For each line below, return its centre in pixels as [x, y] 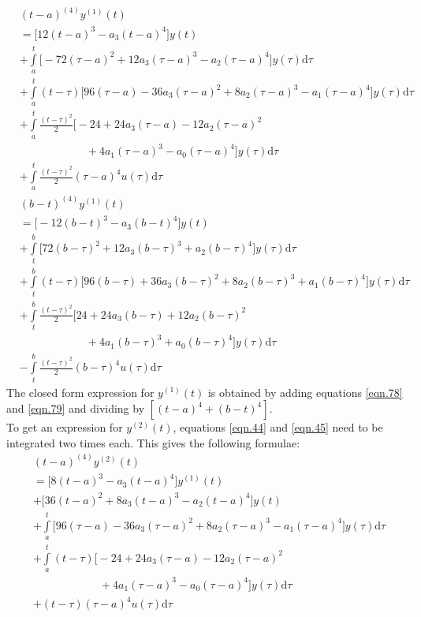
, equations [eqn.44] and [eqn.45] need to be [278, 427]
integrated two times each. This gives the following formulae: [153, 442]
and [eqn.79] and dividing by [76, 408]
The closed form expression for [80, 392]
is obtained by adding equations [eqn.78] [305, 392]
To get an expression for [65, 427]
